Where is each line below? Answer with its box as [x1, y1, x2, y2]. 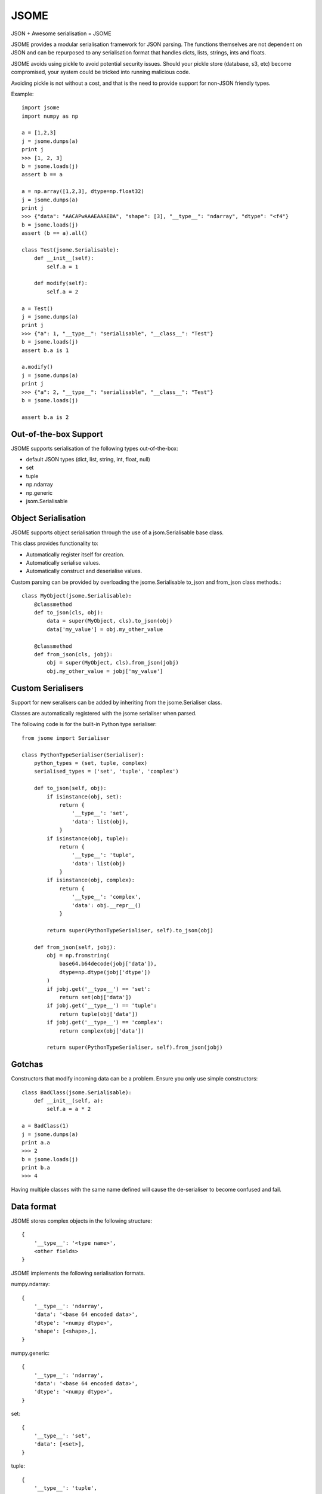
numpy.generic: [11, 1349, 50, 1357]
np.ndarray [26, 481, 53, 488]
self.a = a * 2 [47, 1106, 91, 1113]
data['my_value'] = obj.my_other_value [47, 626, 163, 633]
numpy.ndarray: [11, 1281, 50, 1288]
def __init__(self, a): [33, 1097, 104, 1104]
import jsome [21, 105, 60, 111]
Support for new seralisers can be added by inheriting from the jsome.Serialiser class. [11, 699, 222, 706]
